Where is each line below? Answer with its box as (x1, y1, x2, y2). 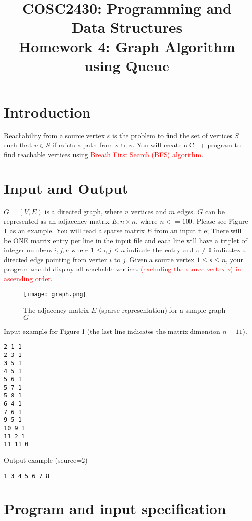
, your (226, 254, 243, 264)
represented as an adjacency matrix (4, 216, 110, 226)
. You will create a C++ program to (132, 140, 241, 150)
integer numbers (4, 245, 52, 255)
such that (4, 140, 32, 150)
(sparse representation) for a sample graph (98, 305, 226, 315)
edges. (177, 206, 195, 216)
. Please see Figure (192, 216, 248, 226)
